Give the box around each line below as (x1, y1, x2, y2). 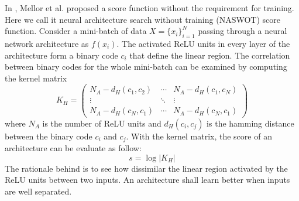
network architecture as (5, 37, 89, 49)
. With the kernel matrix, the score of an (126, 130, 272, 142)
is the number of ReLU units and (42, 117, 161, 129)
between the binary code (5, 130, 92, 142)
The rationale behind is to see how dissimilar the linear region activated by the (5, 162, 288, 174)
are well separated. (5, 185, 72, 197)
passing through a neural (198, 25, 287, 37)
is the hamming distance (207, 117, 294, 129)
